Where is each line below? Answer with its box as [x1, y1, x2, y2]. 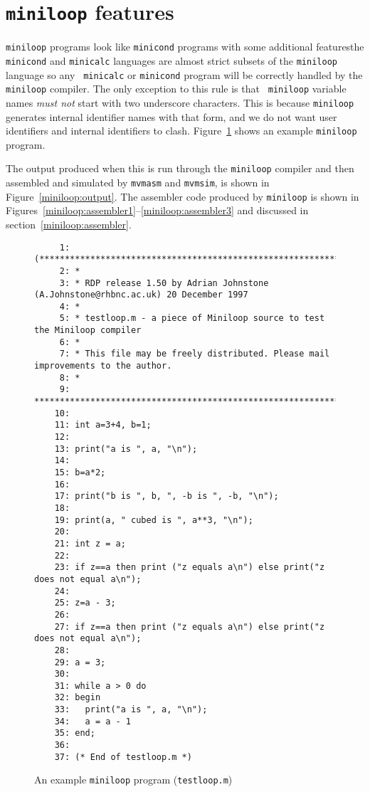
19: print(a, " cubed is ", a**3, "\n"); [54, 514, 253, 525]
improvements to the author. [34, 361, 172, 371]
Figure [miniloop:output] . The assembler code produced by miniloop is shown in [6, 189, 359, 204]
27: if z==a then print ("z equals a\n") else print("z [54, 621, 325, 632]
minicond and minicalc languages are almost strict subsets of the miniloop [6, 53, 337, 68]
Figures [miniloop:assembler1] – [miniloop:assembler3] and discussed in [6, 203, 309, 218]
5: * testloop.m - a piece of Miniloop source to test [59, 313, 325, 324]
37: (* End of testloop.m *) [54, 751, 192, 762]
